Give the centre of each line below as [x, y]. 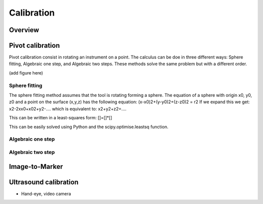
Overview [24, 30]
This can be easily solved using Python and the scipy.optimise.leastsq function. [89, 127]
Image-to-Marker [36, 166]
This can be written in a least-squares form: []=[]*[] [61, 118]
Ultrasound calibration [44, 182]
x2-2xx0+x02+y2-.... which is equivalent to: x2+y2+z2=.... [68, 109]
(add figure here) [26, 73]
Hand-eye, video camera [46, 194]
